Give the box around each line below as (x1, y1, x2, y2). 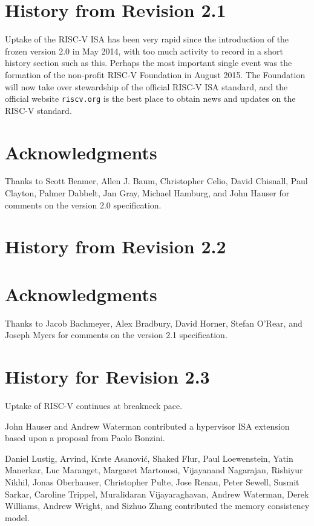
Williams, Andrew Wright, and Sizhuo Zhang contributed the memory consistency (5, 499, 310, 512)
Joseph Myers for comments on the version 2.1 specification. (5, 328, 227, 341)
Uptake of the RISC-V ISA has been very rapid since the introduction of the (5, 33, 289, 45)
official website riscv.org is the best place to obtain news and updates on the (5, 92, 296, 105)
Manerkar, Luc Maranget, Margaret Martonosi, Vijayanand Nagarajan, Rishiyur (5, 464, 303, 476)
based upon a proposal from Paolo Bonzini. (5, 431, 165, 444)
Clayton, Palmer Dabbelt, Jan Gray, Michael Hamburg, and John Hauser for (5, 187, 290, 199)
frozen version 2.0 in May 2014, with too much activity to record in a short (5, 44, 284, 57)
